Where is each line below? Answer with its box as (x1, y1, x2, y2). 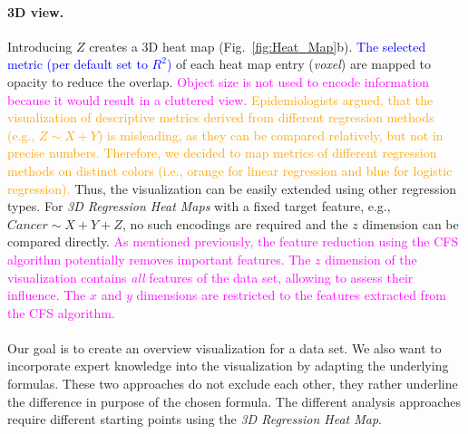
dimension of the (325, 249, 417, 268)
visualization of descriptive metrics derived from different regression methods (7, 108, 434, 127)
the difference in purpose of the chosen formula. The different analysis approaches (7, 391, 461, 410)
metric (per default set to (7, 54, 148, 73)
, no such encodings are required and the (122, 214, 348, 233)
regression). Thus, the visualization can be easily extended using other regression (7, 178, 457, 198)
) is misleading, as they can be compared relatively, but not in (98, 125, 444, 144)
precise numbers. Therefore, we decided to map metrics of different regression (7, 143, 437, 162)
